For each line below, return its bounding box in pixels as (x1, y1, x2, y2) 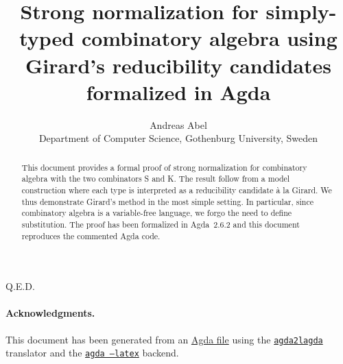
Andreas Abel (150, 117, 207, 132)
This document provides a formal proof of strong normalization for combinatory (21, 161, 307, 173)
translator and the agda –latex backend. (5, 345, 179, 360)
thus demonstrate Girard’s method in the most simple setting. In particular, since (21, 195, 314, 207)
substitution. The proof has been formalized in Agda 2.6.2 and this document (21, 218, 300, 230)
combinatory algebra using (81, 24, 338, 52)
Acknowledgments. (5, 306, 95, 320)
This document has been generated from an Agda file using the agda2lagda (5, 332, 323, 346)
